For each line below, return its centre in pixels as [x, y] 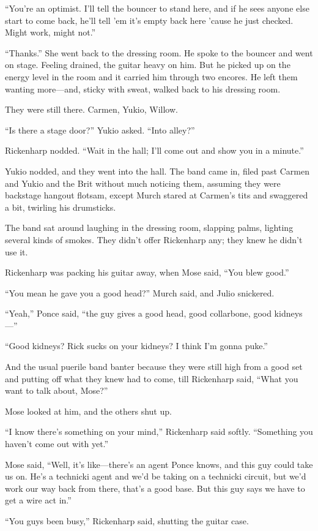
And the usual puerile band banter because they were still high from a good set [154, 367]
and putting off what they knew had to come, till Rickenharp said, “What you [152, 378]
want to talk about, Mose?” [57, 390]
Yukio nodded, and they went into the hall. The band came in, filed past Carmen [157, 171]
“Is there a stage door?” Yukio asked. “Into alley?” [100, 130]
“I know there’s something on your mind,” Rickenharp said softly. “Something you [159, 431]
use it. [17, 251]
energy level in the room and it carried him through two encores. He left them [151, 76]
